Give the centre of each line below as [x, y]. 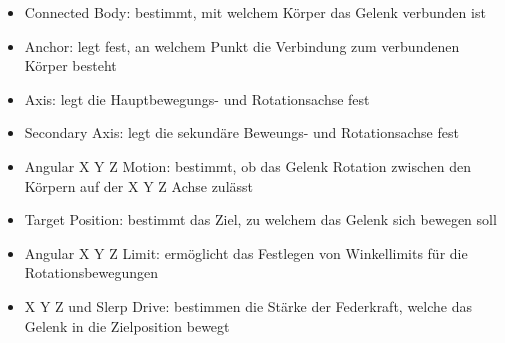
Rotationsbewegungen [91, 272]
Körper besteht [70, 65]
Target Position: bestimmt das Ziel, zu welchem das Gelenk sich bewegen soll [260, 219]
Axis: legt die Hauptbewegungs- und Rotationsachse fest [197, 98]
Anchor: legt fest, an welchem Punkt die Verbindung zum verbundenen [242, 45]
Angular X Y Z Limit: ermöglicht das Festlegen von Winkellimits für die [246, 252]
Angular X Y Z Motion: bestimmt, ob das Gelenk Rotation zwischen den [248, 165]
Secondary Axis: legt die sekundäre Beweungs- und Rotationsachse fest [241, 132]
